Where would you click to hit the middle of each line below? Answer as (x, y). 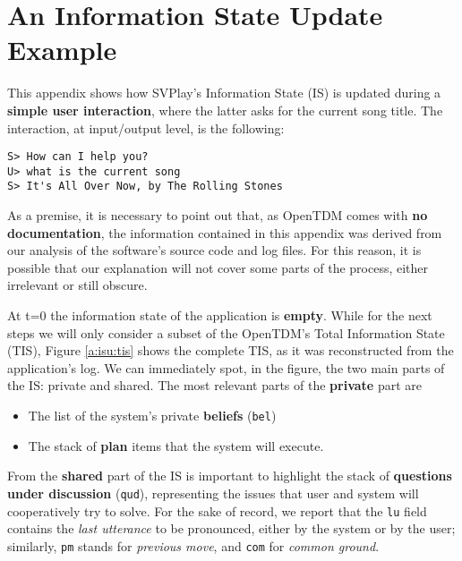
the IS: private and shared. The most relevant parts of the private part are (214, 385)
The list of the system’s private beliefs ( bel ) (152, 415)
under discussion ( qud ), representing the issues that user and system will (213, 493)
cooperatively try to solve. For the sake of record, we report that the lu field (217, 510)
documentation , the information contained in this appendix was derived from (225, 232)
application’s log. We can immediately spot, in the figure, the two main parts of (226, 367)
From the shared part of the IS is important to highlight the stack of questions (230, 476)
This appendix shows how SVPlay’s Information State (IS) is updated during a (224, 93)
